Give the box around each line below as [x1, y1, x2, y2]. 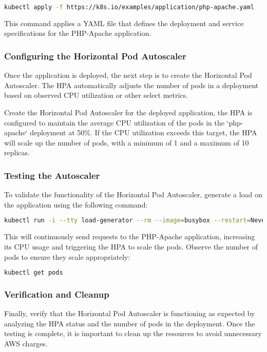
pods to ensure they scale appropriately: [4, 251, 130, 262]
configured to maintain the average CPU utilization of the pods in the [4, 117, 224, 128]
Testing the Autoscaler [4, 169, 100, 181]
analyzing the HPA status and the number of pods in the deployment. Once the [4, 318, 255, 328]
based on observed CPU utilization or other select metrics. [4, 90, 188, 100]
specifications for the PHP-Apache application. [4, 28, 151, 38]
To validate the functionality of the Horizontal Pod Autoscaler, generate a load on [4, 189, 262, 200]
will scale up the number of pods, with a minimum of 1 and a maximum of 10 [4, 137, 249, 148]
